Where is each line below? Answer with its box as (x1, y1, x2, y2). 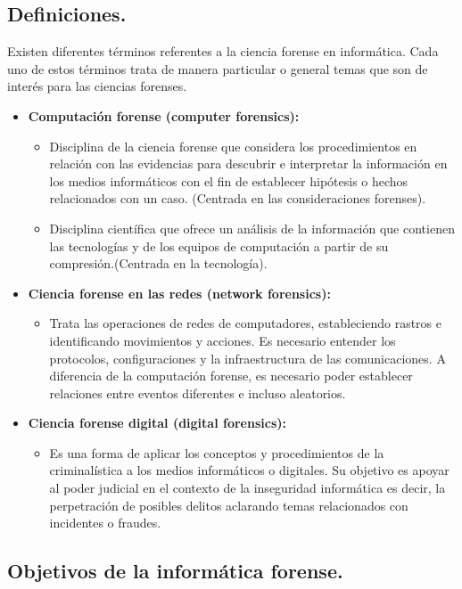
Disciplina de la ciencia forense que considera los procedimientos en (49, 136, 417, 155)
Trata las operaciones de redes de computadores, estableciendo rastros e (49, 314, 441, 332)
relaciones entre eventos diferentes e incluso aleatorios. (49, 383, 346, 402)
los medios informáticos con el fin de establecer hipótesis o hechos (49, 171, 408, 190)
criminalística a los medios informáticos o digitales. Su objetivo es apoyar (49, 461, 450, 479)
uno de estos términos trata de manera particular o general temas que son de (7, 59, 428, 78)
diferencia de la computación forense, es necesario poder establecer (49, 366, 413, 385)
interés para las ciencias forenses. (7, 77, 187, 95)
